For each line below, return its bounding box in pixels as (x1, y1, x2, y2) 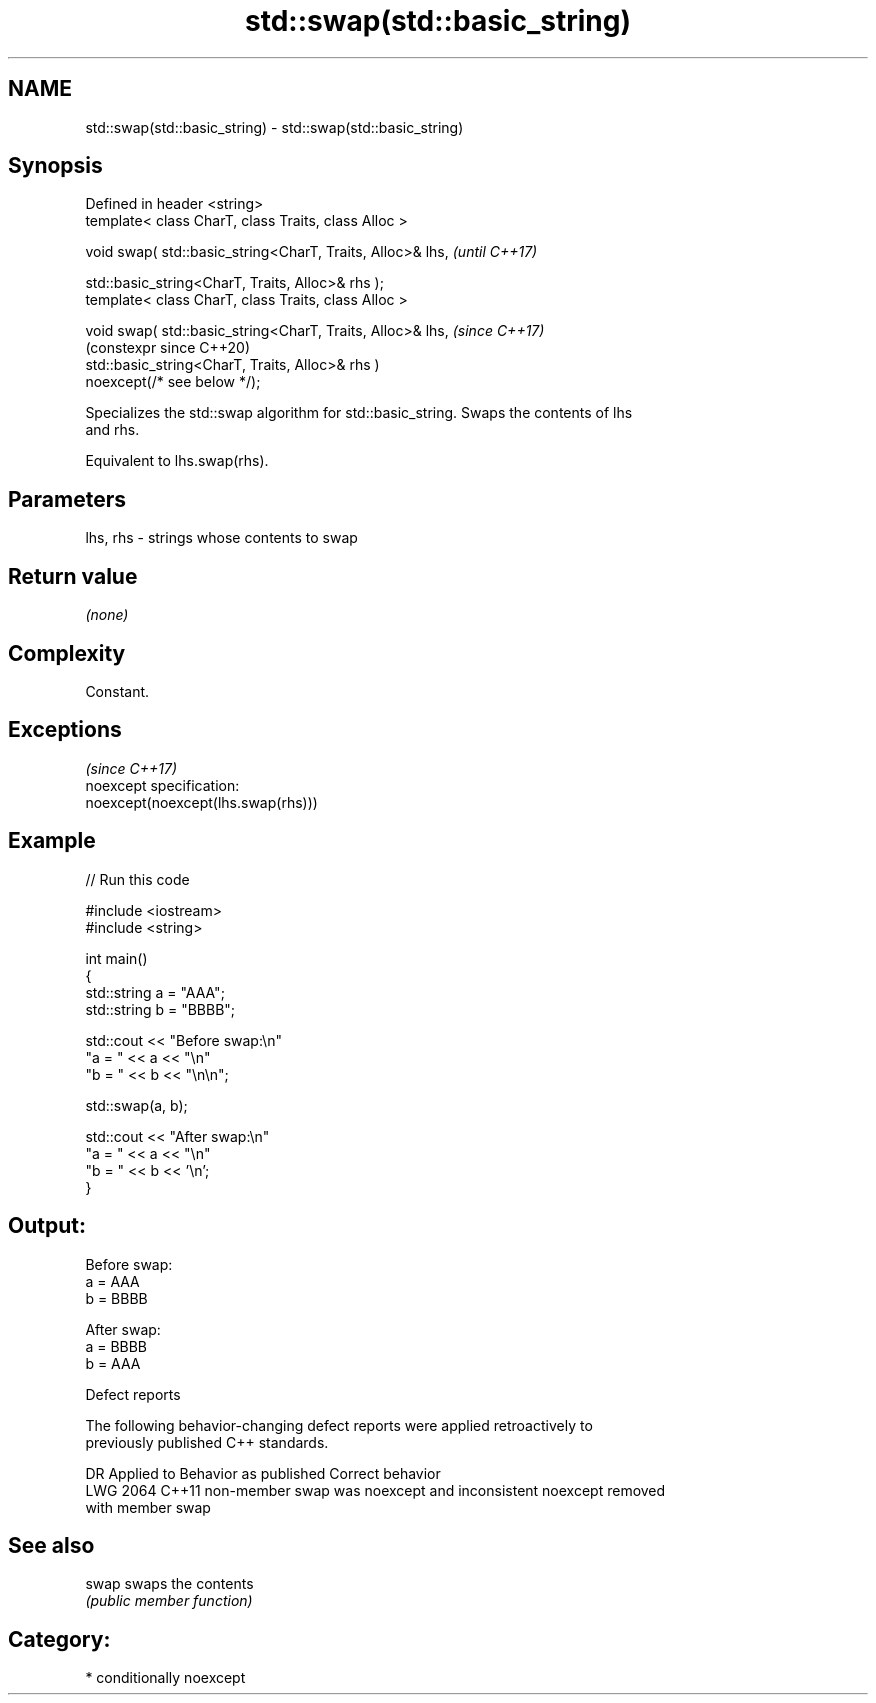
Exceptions (8, 717, 122, 743)
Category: (8, 1626, 111, 1652)
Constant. (85, 682, 150, 700)
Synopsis (8, 153, 103, 179)
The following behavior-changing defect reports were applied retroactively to (85, 1416, 593, 1434)
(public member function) (85, 1592, 253, 1610)
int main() (85, 949, 148, 967)
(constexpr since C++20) (85, 339, 251, 357)
